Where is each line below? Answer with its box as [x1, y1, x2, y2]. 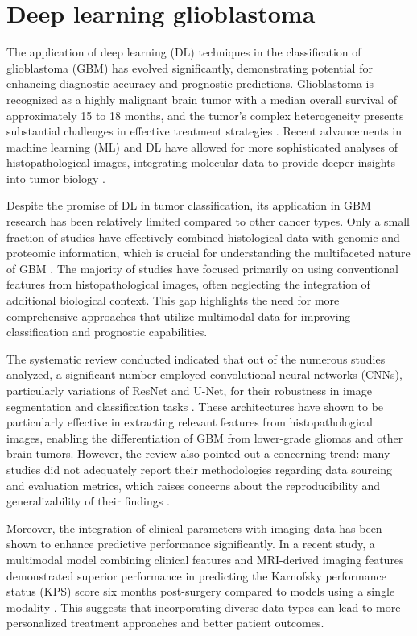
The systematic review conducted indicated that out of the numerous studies [6, 350, 386, 367]
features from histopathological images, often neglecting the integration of [6, 276, 370, 293]
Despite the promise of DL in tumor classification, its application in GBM [6, 197, 371, 214]
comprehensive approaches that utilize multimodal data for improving [6, 307, 351, 324]
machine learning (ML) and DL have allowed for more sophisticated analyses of [6, 138, 398, 155]
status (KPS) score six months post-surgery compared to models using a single [6, 583, 395, 600]
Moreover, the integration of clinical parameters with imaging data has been [6, 519, 382, 536]
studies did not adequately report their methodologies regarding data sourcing [6, 460, 392, 477]
